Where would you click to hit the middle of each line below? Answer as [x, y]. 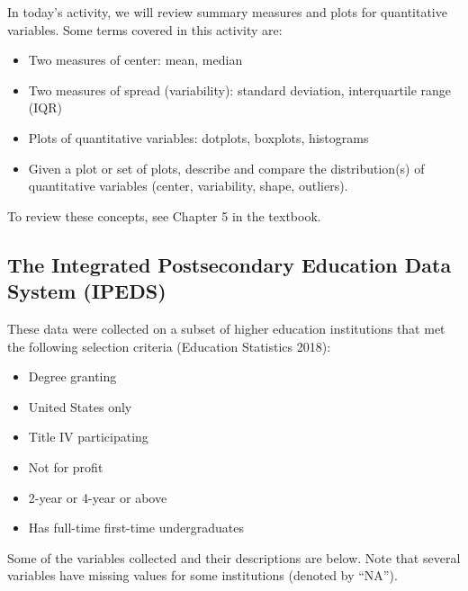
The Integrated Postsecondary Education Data [229, 264]
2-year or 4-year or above [98, 497]
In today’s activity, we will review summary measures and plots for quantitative [227, 12]
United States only [80, 406]
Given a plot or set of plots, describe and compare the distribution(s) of [226, 168]
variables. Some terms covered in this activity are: [145, 29]
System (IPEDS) [87, 291]
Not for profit [66, 466]
